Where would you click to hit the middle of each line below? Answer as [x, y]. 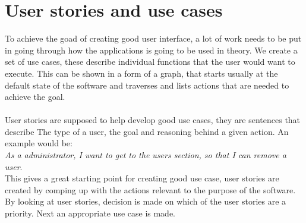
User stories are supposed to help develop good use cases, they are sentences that [153, 120]
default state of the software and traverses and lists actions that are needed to [147, 85]
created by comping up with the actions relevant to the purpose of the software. [150, 189]
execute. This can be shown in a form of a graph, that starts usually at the [141, 73]
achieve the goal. [35, 97]
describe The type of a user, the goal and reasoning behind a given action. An [147, 131]
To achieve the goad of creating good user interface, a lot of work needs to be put [153, 38]
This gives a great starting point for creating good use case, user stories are [142, 178]
